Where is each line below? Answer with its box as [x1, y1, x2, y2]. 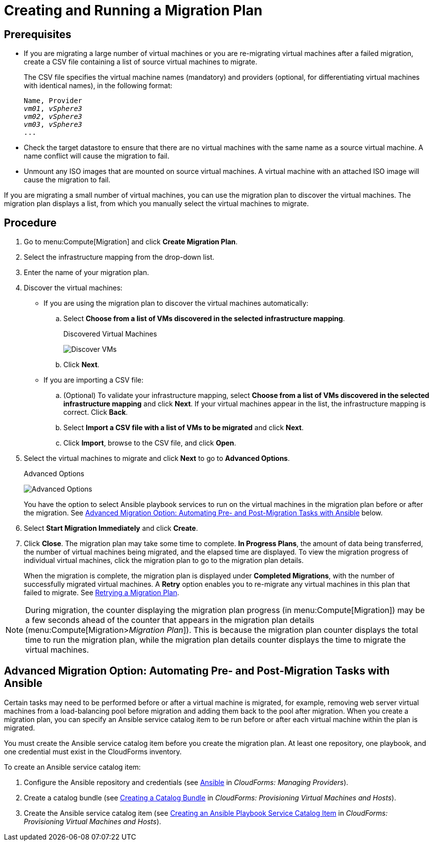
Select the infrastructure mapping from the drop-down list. [24, 253, 215, 262]
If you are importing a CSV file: [44, 376, 144, 385]
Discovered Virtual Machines [63, 330, 157, 338]
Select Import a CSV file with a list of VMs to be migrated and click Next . [63, 423, 304, 432]
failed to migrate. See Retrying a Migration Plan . [24, 588, 179, 597]
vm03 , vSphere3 [24, 120, 83, 129]
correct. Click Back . [63, 408, 128, 417]
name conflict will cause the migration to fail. [24, 152, 170, 161]
